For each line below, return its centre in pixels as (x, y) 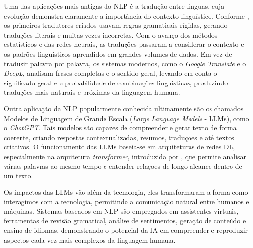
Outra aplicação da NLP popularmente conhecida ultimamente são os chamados (124, 108)
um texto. (19, 176)
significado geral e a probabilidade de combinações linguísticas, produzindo (116, 82)
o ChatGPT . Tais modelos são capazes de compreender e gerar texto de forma (120, 128)
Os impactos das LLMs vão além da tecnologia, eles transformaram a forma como (126, 192)
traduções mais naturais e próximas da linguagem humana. (92, 92)
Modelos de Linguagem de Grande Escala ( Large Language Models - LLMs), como (126, 118)
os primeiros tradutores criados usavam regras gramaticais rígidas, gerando (116, 25)
